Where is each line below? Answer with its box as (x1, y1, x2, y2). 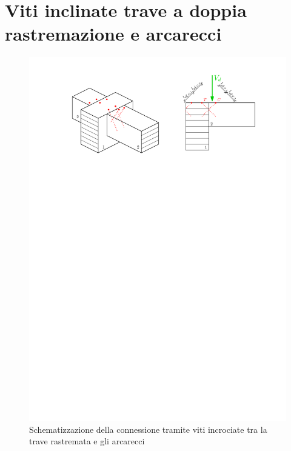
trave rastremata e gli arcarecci (29, 435, 145, 447)
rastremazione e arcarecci (5, 21, 222, 46)
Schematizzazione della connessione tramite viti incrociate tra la (29, 423, 267, 435)
